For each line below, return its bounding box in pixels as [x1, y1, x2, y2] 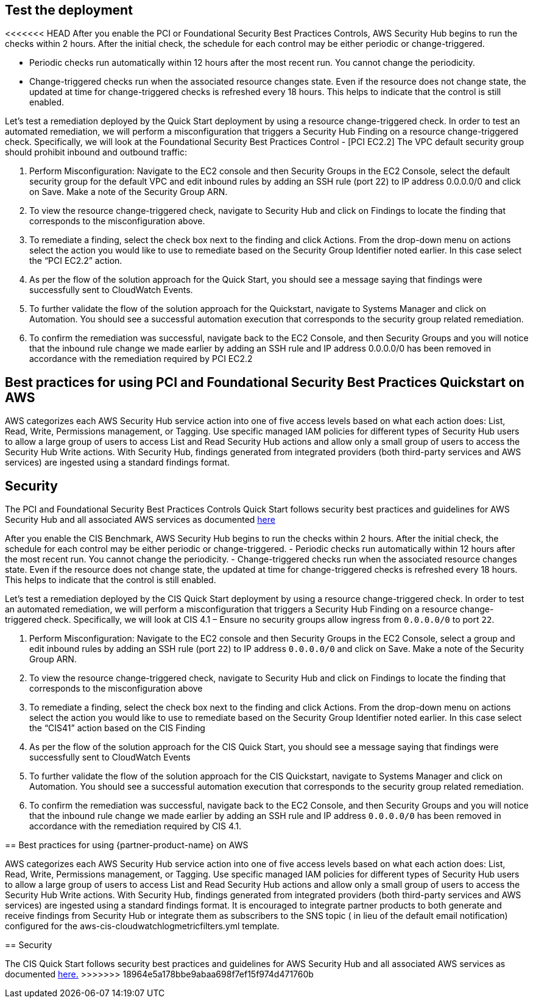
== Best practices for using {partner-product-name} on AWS [5, 840, 249, 851]
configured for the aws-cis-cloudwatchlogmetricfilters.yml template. [5, 921, 280, 932]
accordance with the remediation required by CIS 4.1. [29, 821, 242, 832]
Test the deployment [5, 2, 133, 18]
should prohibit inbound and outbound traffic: [5, 147, 187, 158]
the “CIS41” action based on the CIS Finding [29, 723, 205, 734]
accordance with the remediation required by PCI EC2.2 [29, 353, 253, 364]
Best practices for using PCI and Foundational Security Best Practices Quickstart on [5, 374, 524, 390]
